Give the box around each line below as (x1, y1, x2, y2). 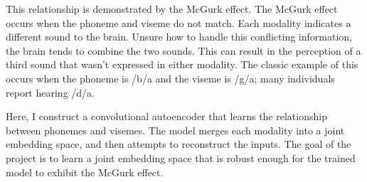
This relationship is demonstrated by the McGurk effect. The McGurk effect (6, 1, 338, 16)
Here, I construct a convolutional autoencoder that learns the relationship (6, 109, 327, 124)
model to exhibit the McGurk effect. (6, 164, 164, 179)
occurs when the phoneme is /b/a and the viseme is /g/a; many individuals (6, 70, 335, 85)
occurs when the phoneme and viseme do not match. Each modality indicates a (6, 15, 351, 30)
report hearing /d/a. (6, 85, 95, 100)
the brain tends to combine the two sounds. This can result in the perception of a (6, 43, 361, 58)
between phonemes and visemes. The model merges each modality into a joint (6, 122, 345, 137)
